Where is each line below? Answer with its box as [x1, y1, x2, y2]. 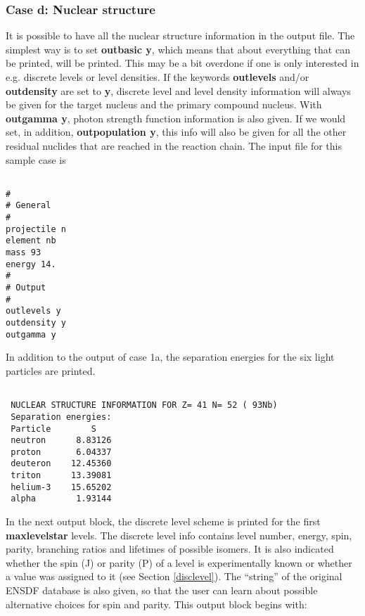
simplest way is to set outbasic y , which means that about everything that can [6, 41, 350, 56]
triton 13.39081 [11, 470, 112, 481]
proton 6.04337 [11, 447, 112, 457]
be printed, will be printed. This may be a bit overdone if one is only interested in [6, 56, 359, 70]
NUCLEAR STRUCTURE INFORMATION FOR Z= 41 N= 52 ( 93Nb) [11, 400, 278, 411]
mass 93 [6, 248, 41, 258]
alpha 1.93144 [11, 494, 112, 504]
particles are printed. [6, 363, 96, 378]
